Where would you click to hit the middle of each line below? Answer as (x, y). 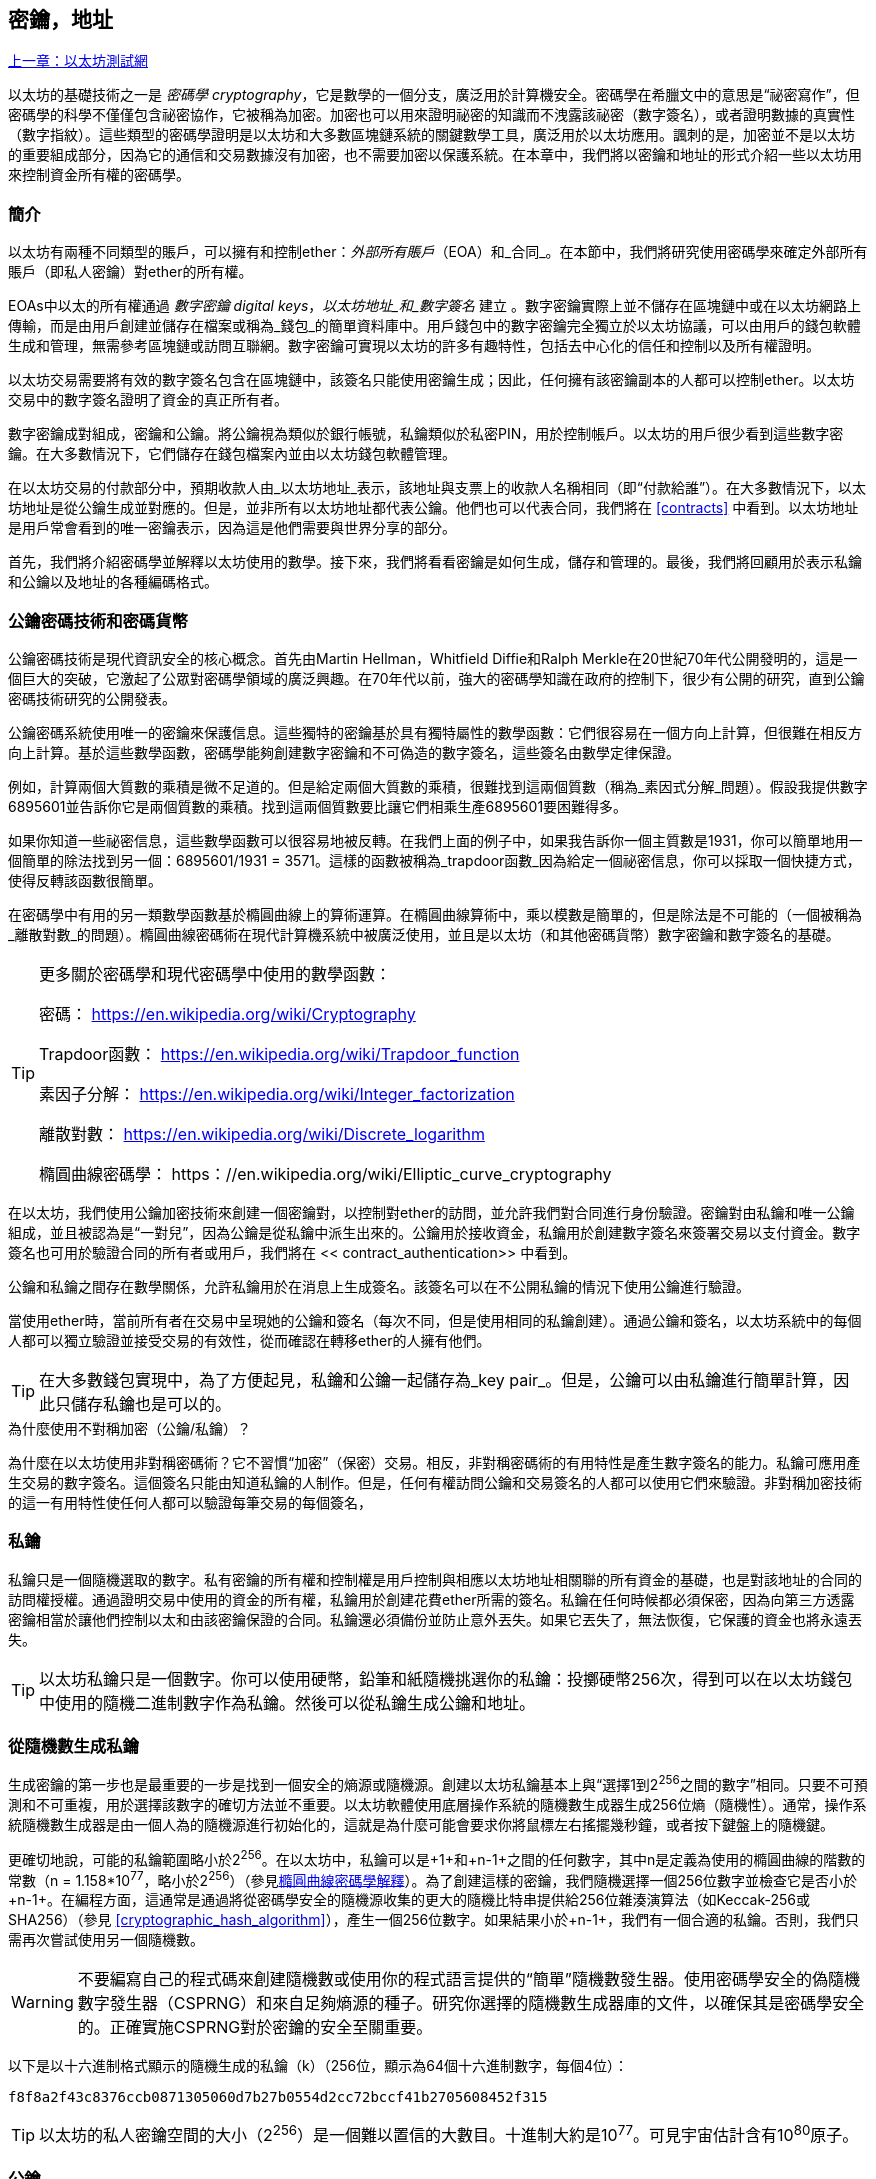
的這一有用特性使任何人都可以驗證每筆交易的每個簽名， (190, 1502)
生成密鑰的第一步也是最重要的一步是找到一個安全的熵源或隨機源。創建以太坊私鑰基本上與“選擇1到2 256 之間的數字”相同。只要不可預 (438, 1783)
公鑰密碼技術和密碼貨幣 (98, 620)
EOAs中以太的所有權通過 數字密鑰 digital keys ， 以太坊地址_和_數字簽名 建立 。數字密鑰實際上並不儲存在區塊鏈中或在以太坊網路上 (434, 306)
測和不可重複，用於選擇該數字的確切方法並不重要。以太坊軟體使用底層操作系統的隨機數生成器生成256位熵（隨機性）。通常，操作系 (437, 1805)
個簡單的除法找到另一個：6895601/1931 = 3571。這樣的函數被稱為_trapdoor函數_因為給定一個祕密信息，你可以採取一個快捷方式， (434, 860)
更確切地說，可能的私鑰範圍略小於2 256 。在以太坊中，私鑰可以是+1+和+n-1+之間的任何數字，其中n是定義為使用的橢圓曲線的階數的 (437, 1858)
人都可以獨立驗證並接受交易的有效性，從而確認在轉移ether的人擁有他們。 (249, 1340)
